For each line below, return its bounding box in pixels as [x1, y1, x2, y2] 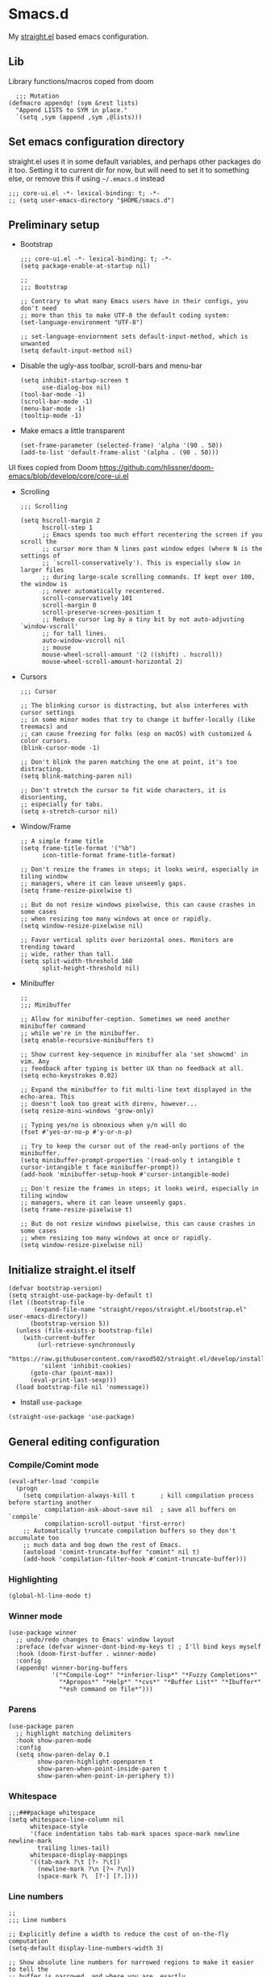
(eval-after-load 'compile [8, 1477, 99, 1485]
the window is [19, 580, 68, 589]
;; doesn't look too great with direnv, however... [19, 1100, 198, 1108]
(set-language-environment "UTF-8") [19, 319, 144, 327]
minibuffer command [19, 1022, 86, 1031]
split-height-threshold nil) [41, 965, 140, 973]
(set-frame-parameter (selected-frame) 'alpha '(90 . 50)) [19, 441, 223, 450]
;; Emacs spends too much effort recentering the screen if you [41, 531, 263, 539]
